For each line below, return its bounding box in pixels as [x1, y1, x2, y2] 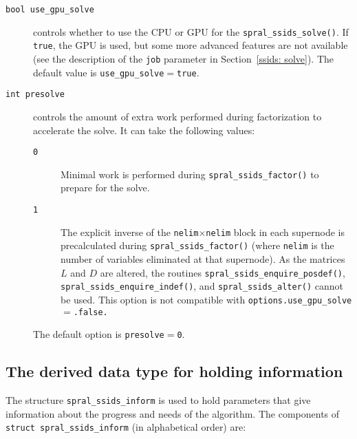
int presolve [6, 89, 65, 100]
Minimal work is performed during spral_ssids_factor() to [61, 167, 319, 181]
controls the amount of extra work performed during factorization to [33, 109, 322, 123]
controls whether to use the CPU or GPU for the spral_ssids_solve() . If [33, 24, 349, 39]
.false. [73, 307, 108, 317]
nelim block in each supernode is [206, 224, 345, 239]
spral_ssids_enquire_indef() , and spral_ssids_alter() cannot [61, 279, 344, 293]
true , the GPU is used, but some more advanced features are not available [33, 38, 348, 52]
